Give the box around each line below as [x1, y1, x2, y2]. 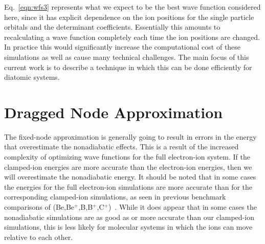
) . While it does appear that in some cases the [108, 202, 257, 212]
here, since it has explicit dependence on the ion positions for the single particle [4, 11, 254, 22]
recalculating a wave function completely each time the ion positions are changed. [4, 31, 260, 42]
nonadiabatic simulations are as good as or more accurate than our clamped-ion [4, 211, 254, 222]
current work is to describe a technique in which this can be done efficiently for [4, 61, 252, 72]
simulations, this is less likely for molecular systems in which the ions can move [4, 221, 253, 232]
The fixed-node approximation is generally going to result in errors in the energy [4, 131, 257, 142]
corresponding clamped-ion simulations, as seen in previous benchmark [4, 191, 226, 202]
